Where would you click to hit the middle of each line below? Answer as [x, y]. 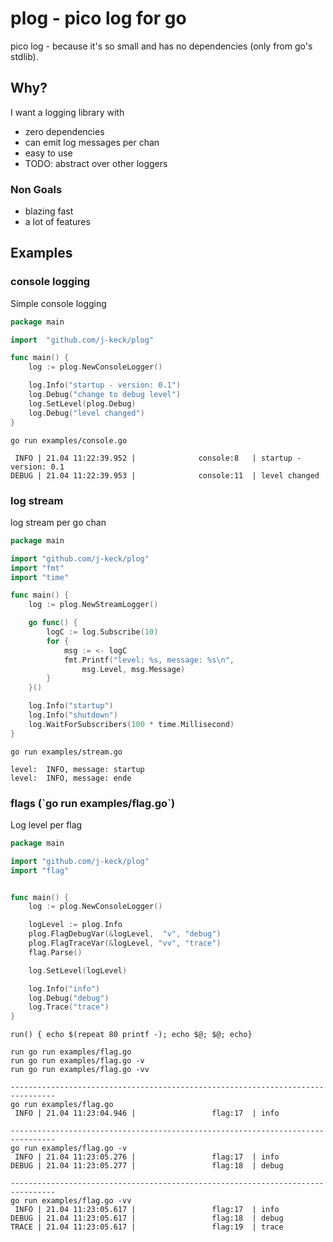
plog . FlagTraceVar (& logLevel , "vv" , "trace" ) [125, 943]
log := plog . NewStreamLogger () [93, 605]
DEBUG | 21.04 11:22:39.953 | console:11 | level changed [165, 475]
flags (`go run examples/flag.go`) [93, 803]
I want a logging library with [67, 112]
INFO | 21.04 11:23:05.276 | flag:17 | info [147, 1157]
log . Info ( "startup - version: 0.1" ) [105, 385]
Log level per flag [46, 824]
